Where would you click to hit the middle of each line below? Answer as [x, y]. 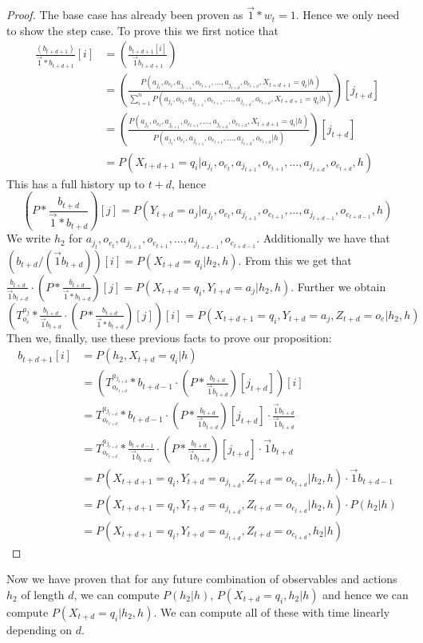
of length [43, 595]
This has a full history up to [75, 183]
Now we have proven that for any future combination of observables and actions [202, 579]
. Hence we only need [348, 15]
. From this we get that [295, 260]
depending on [40, 630]
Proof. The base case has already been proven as [125, 15]
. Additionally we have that [323, 238]
